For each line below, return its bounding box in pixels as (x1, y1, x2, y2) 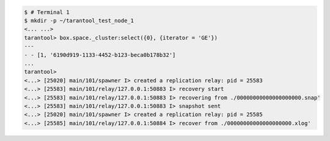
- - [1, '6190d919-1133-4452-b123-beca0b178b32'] (24, 51, 176, 58)
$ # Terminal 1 (24, 9, 70, 15)
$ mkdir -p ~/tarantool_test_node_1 (24, 17, 134, 24)
